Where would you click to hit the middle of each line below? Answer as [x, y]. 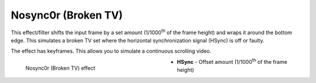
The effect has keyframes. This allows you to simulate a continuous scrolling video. [111, 51]
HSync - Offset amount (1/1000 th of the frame [232, 61]
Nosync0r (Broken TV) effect [60, 68]
